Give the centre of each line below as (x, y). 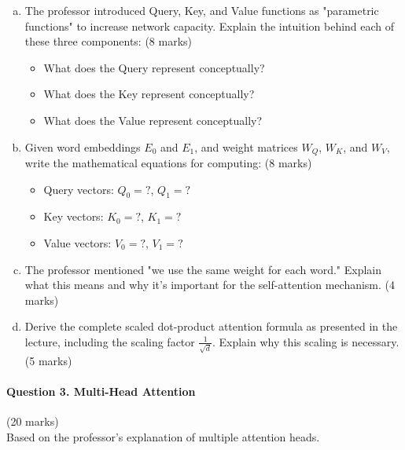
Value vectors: (77, 243)
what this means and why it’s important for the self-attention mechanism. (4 (210, 285)
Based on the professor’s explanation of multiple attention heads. (163, 436)
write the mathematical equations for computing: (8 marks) (168, 163)
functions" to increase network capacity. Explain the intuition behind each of (210, 26)
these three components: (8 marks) (109, 41)
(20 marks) (33, 421)
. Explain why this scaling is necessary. (306, 341)
